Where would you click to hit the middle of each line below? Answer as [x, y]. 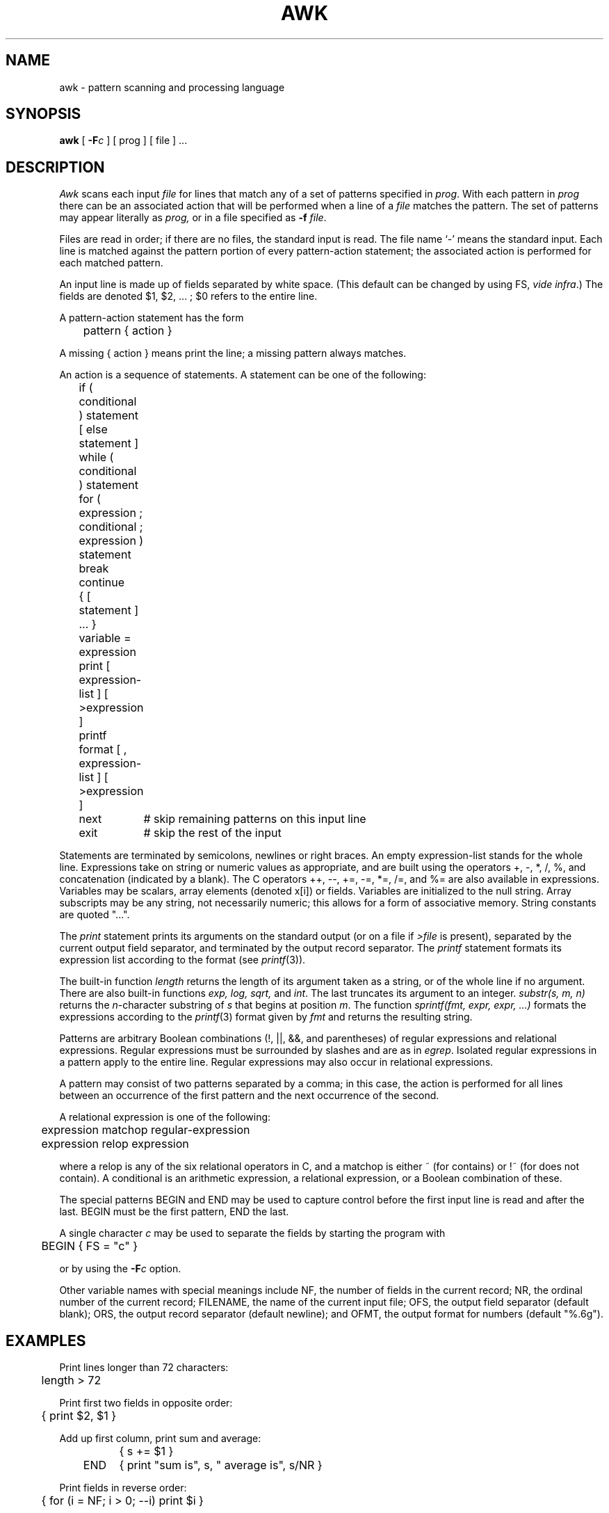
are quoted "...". [95, 915]
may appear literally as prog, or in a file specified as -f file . [193, 218]
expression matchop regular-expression [146, 1130]
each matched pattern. [111, 263]
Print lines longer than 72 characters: [144, 1368]
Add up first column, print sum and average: [160, 1439]
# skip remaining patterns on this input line [255, 819]
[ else [93, 430]
